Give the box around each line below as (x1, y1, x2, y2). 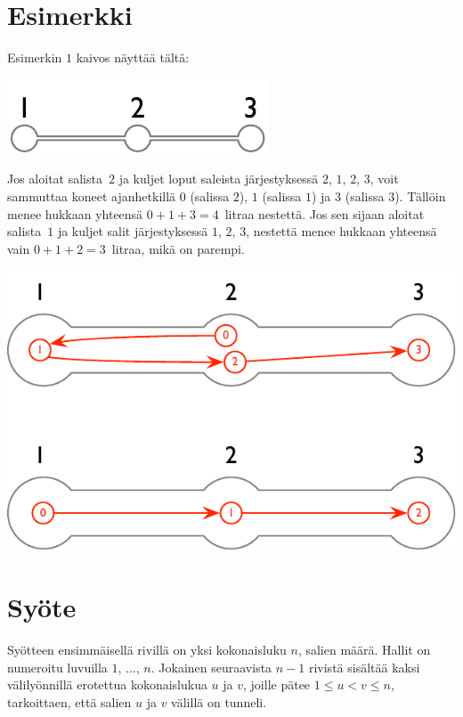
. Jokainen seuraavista (150, 657, 272, 676)
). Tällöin (394, 186, 446, 205)
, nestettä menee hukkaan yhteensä (246, 222, 437, 240)
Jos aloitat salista (7, 169, 102, 188)
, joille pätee (243, 675, 311, 694)
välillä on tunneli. (171, 692, 267, 711)
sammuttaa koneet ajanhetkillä (7, 186, 176, 205)
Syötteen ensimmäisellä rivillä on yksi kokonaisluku (7, 640, 287, 659)
